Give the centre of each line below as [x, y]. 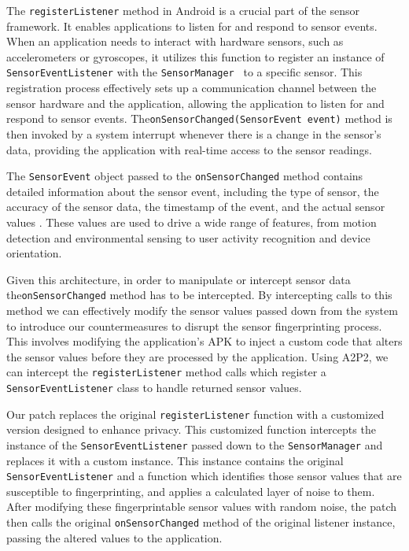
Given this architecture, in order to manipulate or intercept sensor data [179, 279]
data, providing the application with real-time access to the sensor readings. [189, 149]
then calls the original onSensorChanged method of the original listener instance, [201, 522]
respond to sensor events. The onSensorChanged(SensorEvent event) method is [199, 118]
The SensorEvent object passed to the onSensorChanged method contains [185, 176]
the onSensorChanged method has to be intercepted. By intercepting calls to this [199, 295]
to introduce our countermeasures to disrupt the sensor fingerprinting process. [194, 325]
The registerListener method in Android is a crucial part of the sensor [183, 10]
